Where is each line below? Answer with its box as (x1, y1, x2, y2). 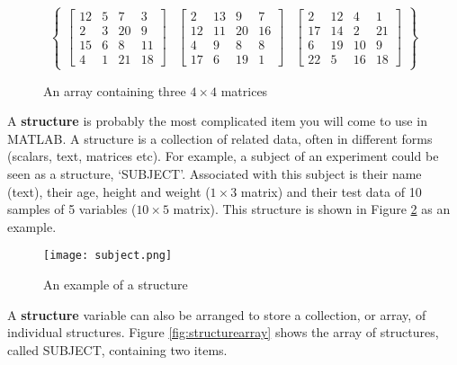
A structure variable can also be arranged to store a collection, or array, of (7, 305, 426, 324)
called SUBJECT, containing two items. (7, 340, 228, 359)
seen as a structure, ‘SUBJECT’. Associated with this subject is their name (7, 165, 422, 183)
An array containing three (43, 81, 186, 100)
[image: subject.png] (43, 249, 173, 263)
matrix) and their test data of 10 (240, 182, 422, 200)
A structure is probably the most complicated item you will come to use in (7, 111, 427, 130)
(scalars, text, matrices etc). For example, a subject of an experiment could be (7, 147, 439, 165)
